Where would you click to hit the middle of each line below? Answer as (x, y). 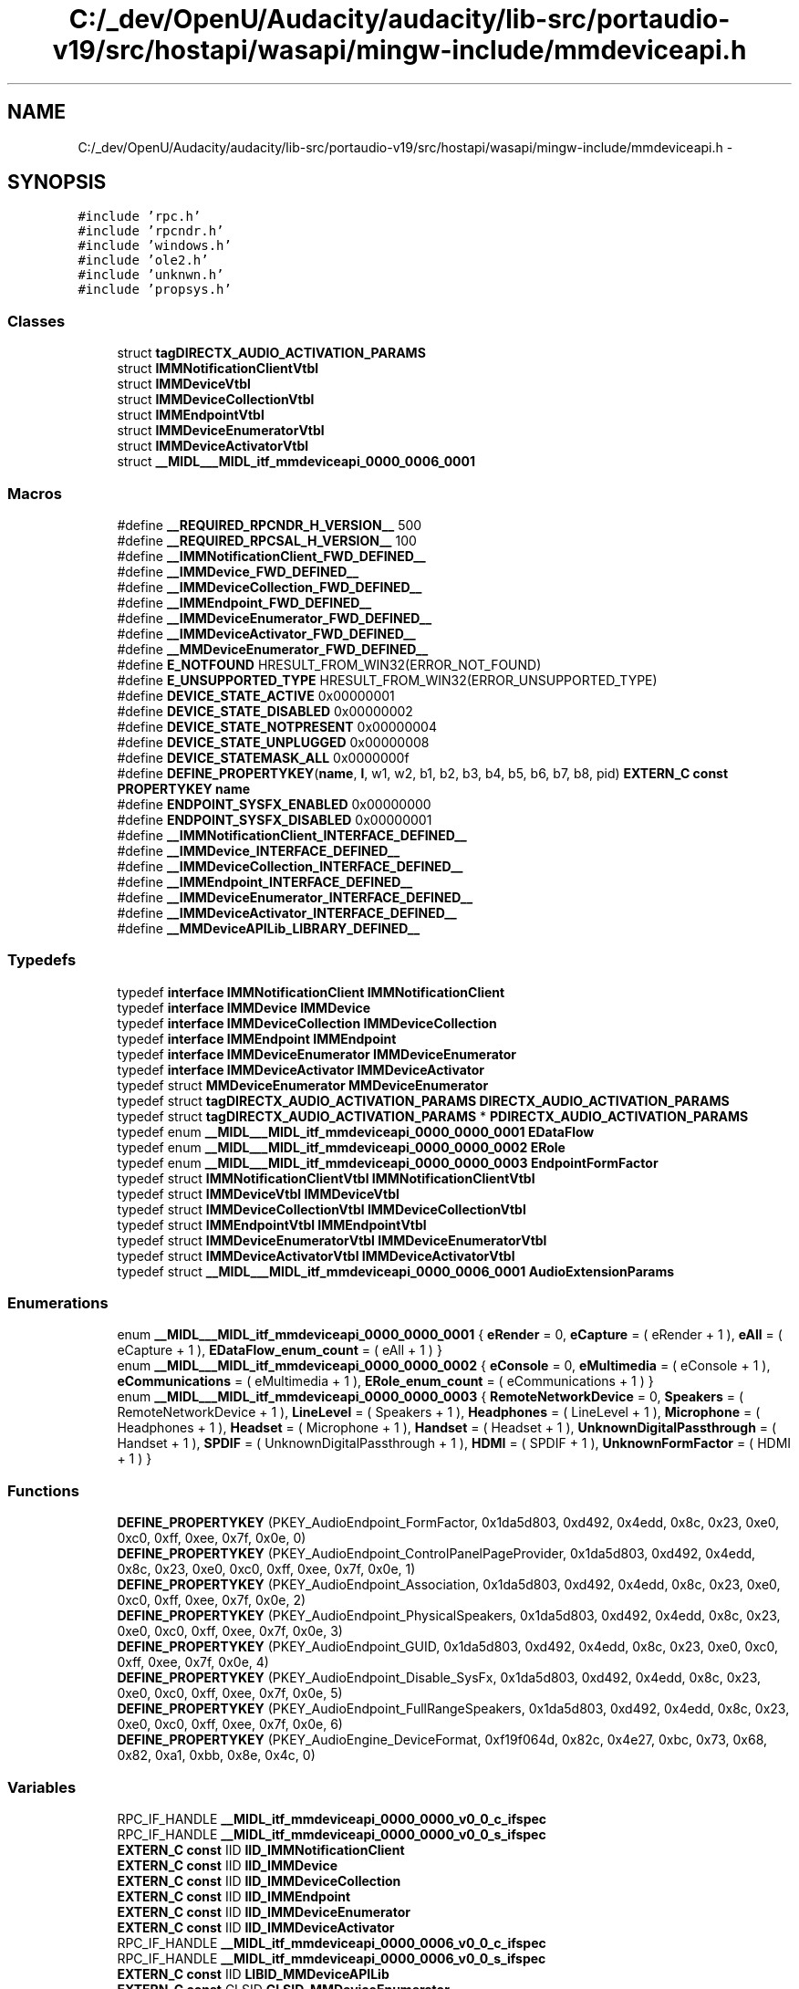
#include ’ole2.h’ (143, 260)
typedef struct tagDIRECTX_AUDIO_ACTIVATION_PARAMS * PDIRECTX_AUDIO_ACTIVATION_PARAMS (433, 1116)
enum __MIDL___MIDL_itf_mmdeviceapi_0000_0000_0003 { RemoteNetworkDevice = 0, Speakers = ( (431, 1397)
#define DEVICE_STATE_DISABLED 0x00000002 (265, 711)
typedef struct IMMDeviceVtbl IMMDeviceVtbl (258, 1193)
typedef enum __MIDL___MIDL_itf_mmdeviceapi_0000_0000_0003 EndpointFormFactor (388, 1162)
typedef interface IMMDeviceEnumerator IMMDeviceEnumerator (317, 1054)
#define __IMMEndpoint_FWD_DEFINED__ (244, 602)
